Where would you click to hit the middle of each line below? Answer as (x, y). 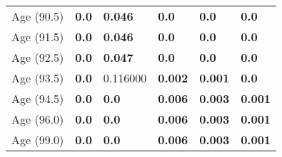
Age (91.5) (38, 37)
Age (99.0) (38, 140)
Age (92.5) (38, 57)
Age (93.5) (38, 78)
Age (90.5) (38, 16)
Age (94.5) (38, 98)
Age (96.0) (38, 119)
